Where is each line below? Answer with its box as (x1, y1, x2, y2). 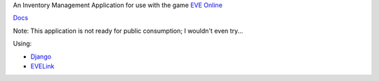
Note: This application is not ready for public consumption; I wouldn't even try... (13, 27, 244, 35)
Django (30, 52, 52, 61)
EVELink (30, 61, 55, 70)
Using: (13, 39, 32, 48)
